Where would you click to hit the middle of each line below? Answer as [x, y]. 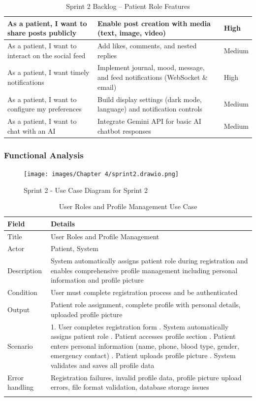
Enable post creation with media [154, 23]
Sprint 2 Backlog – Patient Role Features [128, 6]
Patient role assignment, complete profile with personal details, [145, 305]
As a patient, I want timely [48, 72]
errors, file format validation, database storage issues [130, 387]
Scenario [20, 346]
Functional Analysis [44, 155]
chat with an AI [32, 130]
